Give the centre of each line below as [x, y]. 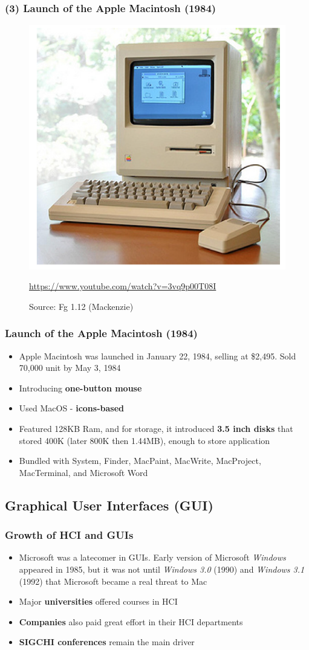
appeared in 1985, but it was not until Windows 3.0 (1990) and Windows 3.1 [162, 569]
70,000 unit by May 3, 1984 [70, 368]
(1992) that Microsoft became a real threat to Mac [113, 581]
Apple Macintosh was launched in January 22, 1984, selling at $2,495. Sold [158, 356]
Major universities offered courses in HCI [98, 601]
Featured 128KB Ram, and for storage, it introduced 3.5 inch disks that [156, 429]
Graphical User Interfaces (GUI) [109, 505]
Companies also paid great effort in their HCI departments [131, 621]
